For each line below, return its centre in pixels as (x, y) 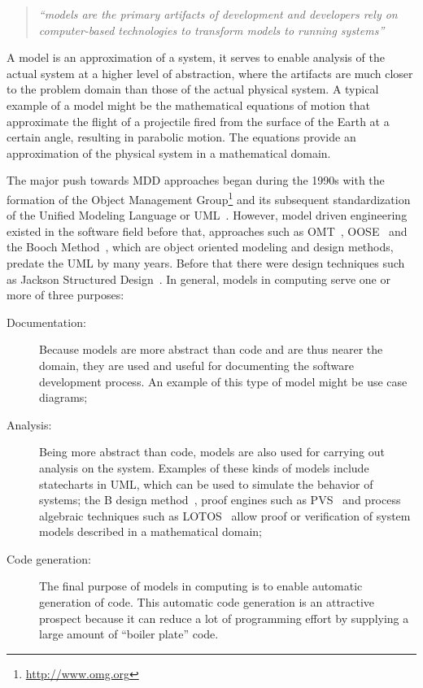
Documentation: (46, 322)
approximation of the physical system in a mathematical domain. (169, 152)
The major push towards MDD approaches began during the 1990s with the (196, 180)
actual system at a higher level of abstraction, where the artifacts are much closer (210, 73)
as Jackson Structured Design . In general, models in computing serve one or (198, 279)
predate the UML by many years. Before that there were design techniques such (206, 262)
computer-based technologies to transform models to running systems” (211, 30)
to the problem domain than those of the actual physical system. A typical (193, 89)
